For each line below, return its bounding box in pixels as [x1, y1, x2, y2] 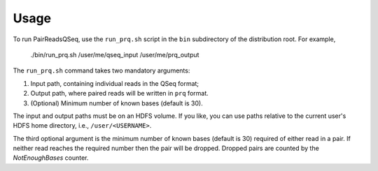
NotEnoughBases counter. [13, 154, 89, 162]
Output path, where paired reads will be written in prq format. [30, 89, 209, 98]
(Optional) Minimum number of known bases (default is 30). [30, 98, 203, 107]
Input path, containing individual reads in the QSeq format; [30, 79, 199, 87]
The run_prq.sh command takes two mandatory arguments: [13, 66, 190, 75]
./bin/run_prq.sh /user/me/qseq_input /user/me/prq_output [30, 50, 199, 59]
